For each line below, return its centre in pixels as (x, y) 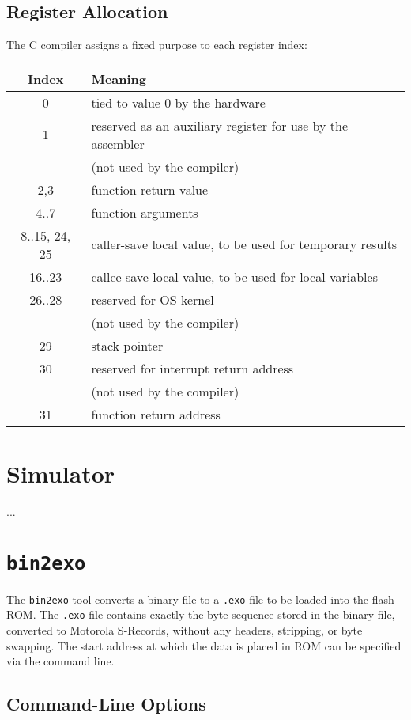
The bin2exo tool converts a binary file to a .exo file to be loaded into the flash (200, 599)
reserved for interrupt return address (192, 368)
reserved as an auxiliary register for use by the (220, 125)
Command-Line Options (106, 704)
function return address (156, 414)
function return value (150, 189)
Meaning (119, 78)
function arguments (145, 212)
